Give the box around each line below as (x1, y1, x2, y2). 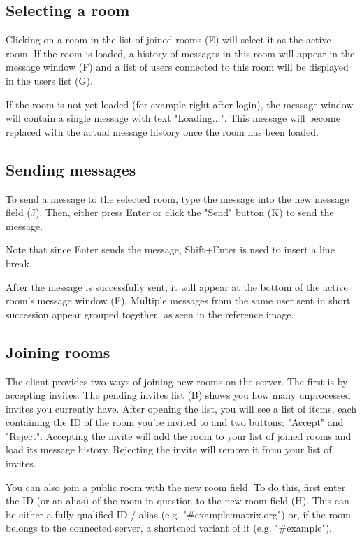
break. (6, 255, 32, 270)
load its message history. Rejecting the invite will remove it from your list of (6, 442, 332, 457)
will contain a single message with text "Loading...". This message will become (6, 111, 340, 125)
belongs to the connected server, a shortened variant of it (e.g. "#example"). (6, 520, 332, 535)
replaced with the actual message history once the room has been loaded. (6, 124, 319, 138)
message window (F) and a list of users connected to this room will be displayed (6, 59, 349, 74)
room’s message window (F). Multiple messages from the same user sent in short (6, 293, 351, 308)
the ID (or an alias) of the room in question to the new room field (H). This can (6, 493, 349, 508)
